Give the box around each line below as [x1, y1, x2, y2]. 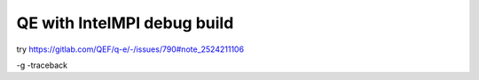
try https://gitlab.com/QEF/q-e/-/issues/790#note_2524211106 [16, 44, 244, 55]
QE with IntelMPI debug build [16, 13, 234, 33]
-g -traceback [16, 60, 68, 70]
